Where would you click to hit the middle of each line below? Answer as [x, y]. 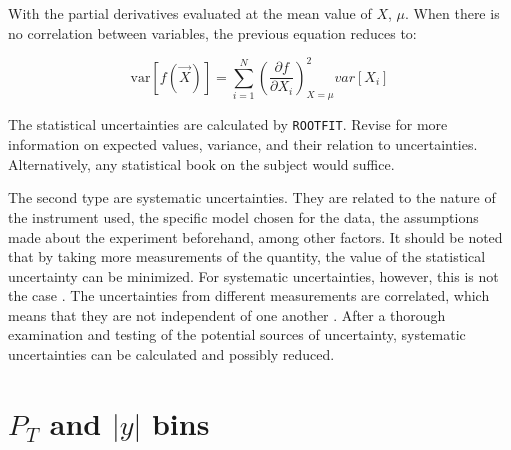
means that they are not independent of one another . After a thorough [227, 314]
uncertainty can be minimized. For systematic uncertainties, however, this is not [253, 275]
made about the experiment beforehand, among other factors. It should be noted [255, 236]
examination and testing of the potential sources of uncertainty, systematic [237, 334]
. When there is [452, 13]
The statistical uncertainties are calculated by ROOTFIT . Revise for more [228, 124]
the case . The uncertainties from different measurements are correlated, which [249, 295]
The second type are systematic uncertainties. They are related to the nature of [252, 197]
